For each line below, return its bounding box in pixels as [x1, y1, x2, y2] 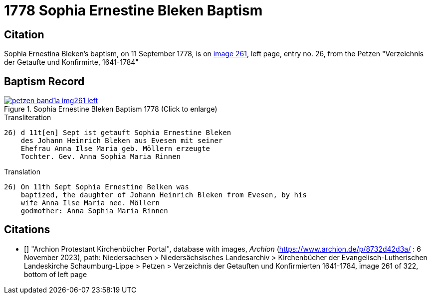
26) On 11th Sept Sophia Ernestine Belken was [4, 183, 189, 191]
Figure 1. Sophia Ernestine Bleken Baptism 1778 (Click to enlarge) [4, 105, 217, 114]
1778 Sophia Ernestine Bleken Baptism [4, 2, 263, 19]
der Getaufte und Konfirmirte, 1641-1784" [4, 58, 139, 67]
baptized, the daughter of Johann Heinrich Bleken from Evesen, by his [20, 191, 307, 199]
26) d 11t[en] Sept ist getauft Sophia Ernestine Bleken [4, 129, 231, 137]
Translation [4, 167, 40, 176]
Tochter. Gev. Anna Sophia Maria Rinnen [20, 152, 181, 161]
